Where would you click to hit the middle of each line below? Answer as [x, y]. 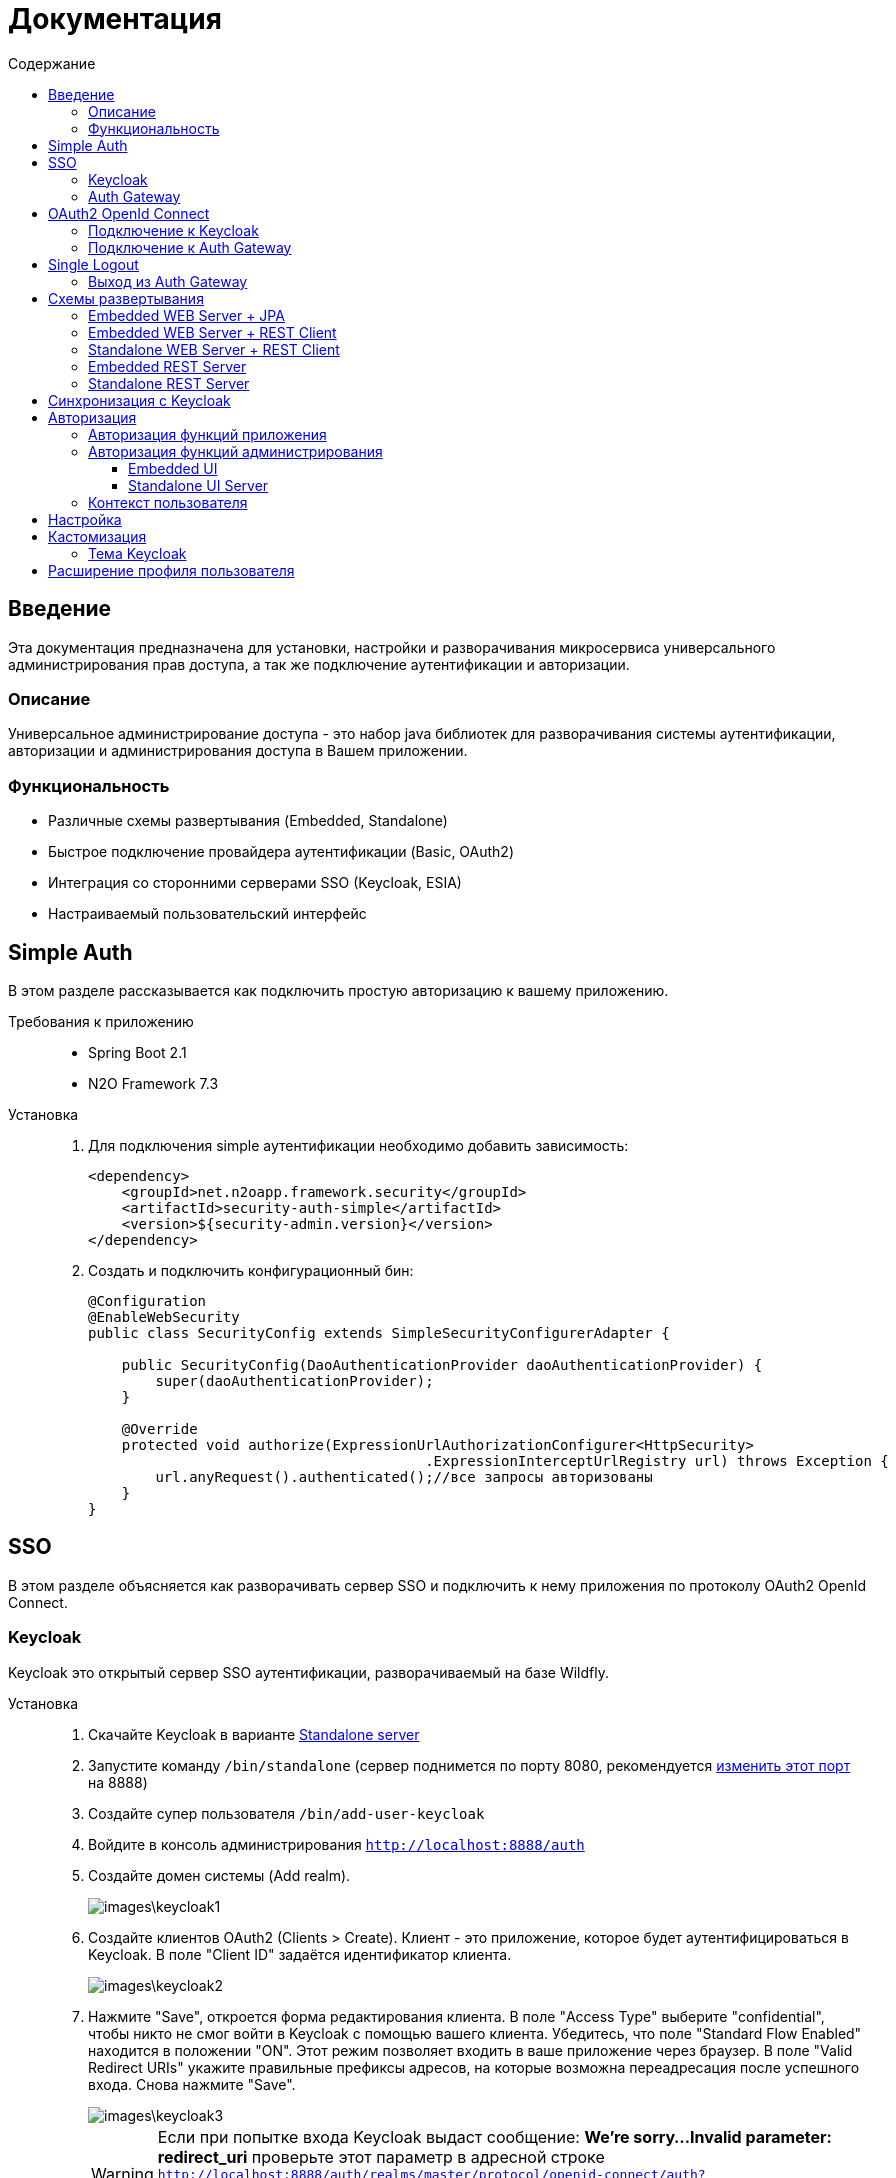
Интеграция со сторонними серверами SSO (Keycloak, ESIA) [255, 883]
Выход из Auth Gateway [168, 281]
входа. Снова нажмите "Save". [192, 2084]
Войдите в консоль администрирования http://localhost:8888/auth [336, 1844]
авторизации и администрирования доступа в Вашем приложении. [238, 751]
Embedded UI [173, 468]
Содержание [52, 63]
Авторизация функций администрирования [235, 451]
